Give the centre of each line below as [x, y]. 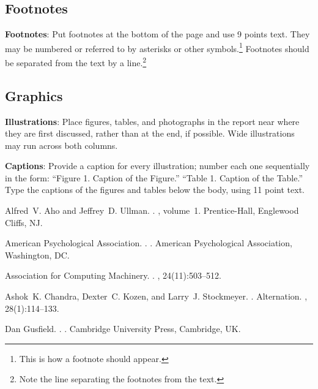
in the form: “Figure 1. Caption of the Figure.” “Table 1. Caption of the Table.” [154, 177]
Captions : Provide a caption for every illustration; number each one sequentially [157, 166]
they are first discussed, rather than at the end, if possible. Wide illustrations [150, 133]
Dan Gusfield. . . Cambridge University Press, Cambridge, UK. [123, 329]
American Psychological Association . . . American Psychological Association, [149, 243]
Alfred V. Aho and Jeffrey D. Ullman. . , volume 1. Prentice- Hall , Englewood [152, 210]
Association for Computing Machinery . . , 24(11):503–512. [113, 275]
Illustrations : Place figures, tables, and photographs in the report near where [152, 121]
